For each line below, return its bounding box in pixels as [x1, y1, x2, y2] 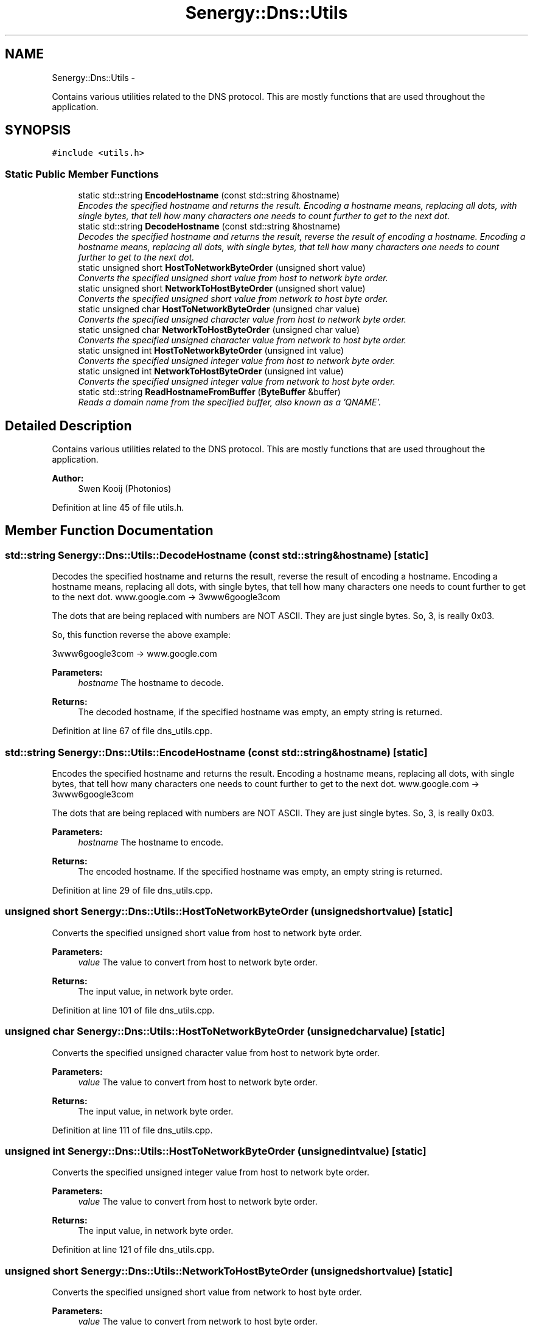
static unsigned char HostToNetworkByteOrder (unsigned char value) [78, 304, 360, 315]
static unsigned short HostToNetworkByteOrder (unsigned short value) [78, 262, 366, 273]
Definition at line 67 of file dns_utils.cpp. [52, 726, 212, 737]
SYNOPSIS [5, 122, 71, 138]
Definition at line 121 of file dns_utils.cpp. [52, 1244, 215, 1255]
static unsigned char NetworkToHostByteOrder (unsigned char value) [78, 324, 360, 335]
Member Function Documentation [5, 523, 214, 539]
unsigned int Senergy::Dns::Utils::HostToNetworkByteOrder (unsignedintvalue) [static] [5, 1144, 427, 1157]
